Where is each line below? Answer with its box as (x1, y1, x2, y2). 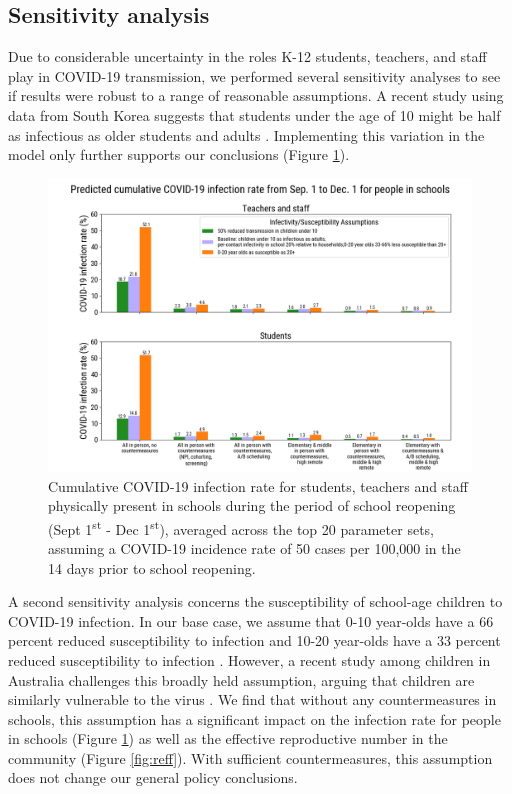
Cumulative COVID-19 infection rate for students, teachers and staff (48, 475, 468, 496)
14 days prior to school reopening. (48, 557, 256, 578)
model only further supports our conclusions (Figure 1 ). (8, 144, 350, 165)
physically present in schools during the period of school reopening (48, 495, 456, 516)
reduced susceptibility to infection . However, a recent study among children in (8, 649, 491, 670)
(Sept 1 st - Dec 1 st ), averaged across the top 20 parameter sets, (48, 515, 434, 539)
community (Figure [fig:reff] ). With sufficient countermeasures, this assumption (8, 747, 493, 768)
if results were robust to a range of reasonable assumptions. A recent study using (8, 85, 504, 106)
